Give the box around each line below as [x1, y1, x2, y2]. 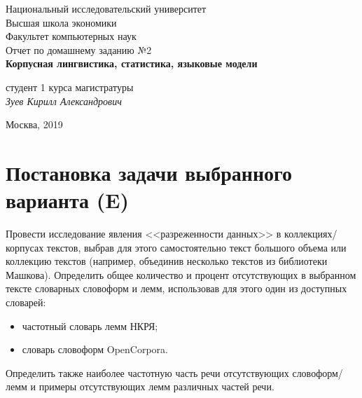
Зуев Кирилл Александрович [6, 93, 122, 108]
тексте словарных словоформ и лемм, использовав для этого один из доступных [6, 281, 347, 296]
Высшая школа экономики [6, 15, 117, 29]
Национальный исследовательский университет [6, 1, 207, 15]
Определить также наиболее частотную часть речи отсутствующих [6, 365, 289, 380]
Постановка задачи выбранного [6, 158, 293, 186]
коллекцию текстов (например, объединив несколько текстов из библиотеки [6, 254, 328, 268]
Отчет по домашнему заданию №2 [6, 42, 152, 57]
